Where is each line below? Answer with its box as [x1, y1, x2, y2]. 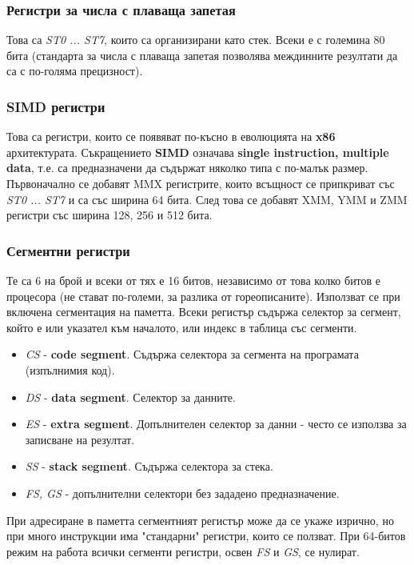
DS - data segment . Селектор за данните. [25, 388, 236, 405]
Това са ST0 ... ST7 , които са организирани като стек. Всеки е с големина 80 [6, 31, 385, 48]
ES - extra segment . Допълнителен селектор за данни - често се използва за [25, 415, 407, 432]
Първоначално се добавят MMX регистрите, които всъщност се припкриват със [6, 175, 395, 191]
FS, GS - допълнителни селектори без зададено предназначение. [25, 484, 340, 501]
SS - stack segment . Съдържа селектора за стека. [25, 458, 273, 475]
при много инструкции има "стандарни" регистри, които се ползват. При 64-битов [6, 527, 406, 544]
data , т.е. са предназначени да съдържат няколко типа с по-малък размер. [6, 159, 368, 176]
